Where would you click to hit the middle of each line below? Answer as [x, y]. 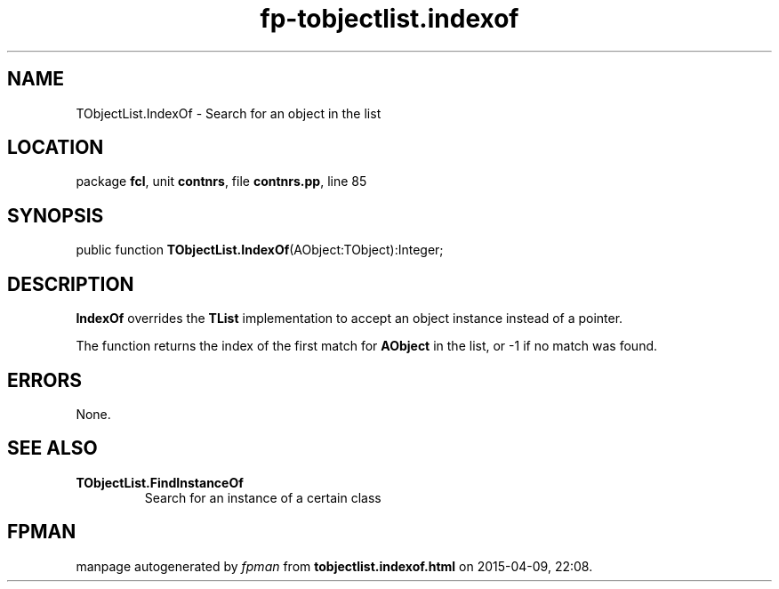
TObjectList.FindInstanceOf [160, 482]
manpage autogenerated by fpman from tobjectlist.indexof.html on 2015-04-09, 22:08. [334, 566]
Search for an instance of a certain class [263, 497]
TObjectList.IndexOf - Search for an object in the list [229, 113]
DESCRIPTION [71, 284]
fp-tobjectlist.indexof [389, 19]
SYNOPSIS [56, 215]
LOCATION [56, 148]
